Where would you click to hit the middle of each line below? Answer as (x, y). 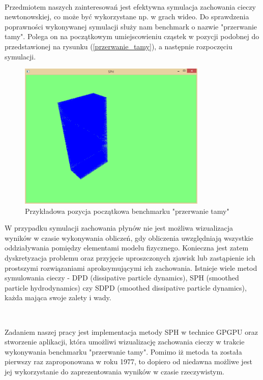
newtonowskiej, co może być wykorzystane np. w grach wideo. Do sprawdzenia (127, 17)
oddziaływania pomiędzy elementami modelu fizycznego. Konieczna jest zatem (127, 248)
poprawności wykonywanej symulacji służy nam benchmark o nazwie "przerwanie (131, 26)
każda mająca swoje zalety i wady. (58, 297)
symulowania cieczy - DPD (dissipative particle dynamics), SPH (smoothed (122, 278)
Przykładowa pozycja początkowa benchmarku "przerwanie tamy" (127, 211)
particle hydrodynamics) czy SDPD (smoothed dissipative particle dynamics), (126, 287)
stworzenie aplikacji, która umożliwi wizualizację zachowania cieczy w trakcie (125, 342)
